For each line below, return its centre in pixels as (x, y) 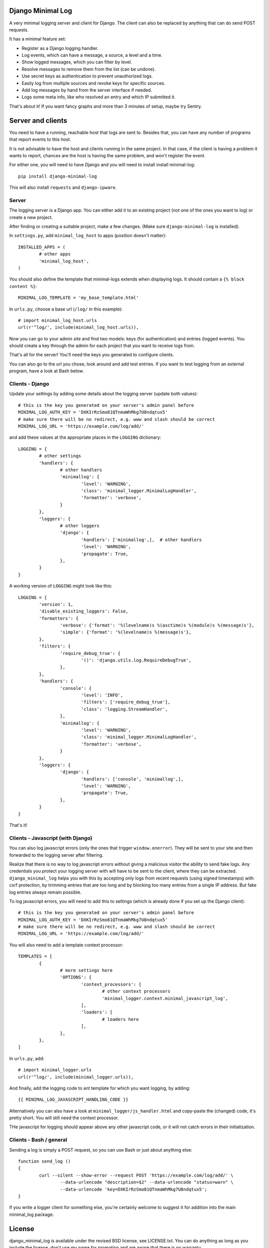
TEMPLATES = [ (35, 956)
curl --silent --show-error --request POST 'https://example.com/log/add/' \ (136, 1175)
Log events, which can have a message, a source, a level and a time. (92, 55)
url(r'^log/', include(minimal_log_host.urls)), (78, 327)
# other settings (60, 456)
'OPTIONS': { (76, 977)
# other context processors (136, 991)
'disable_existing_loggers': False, (84, 611)
